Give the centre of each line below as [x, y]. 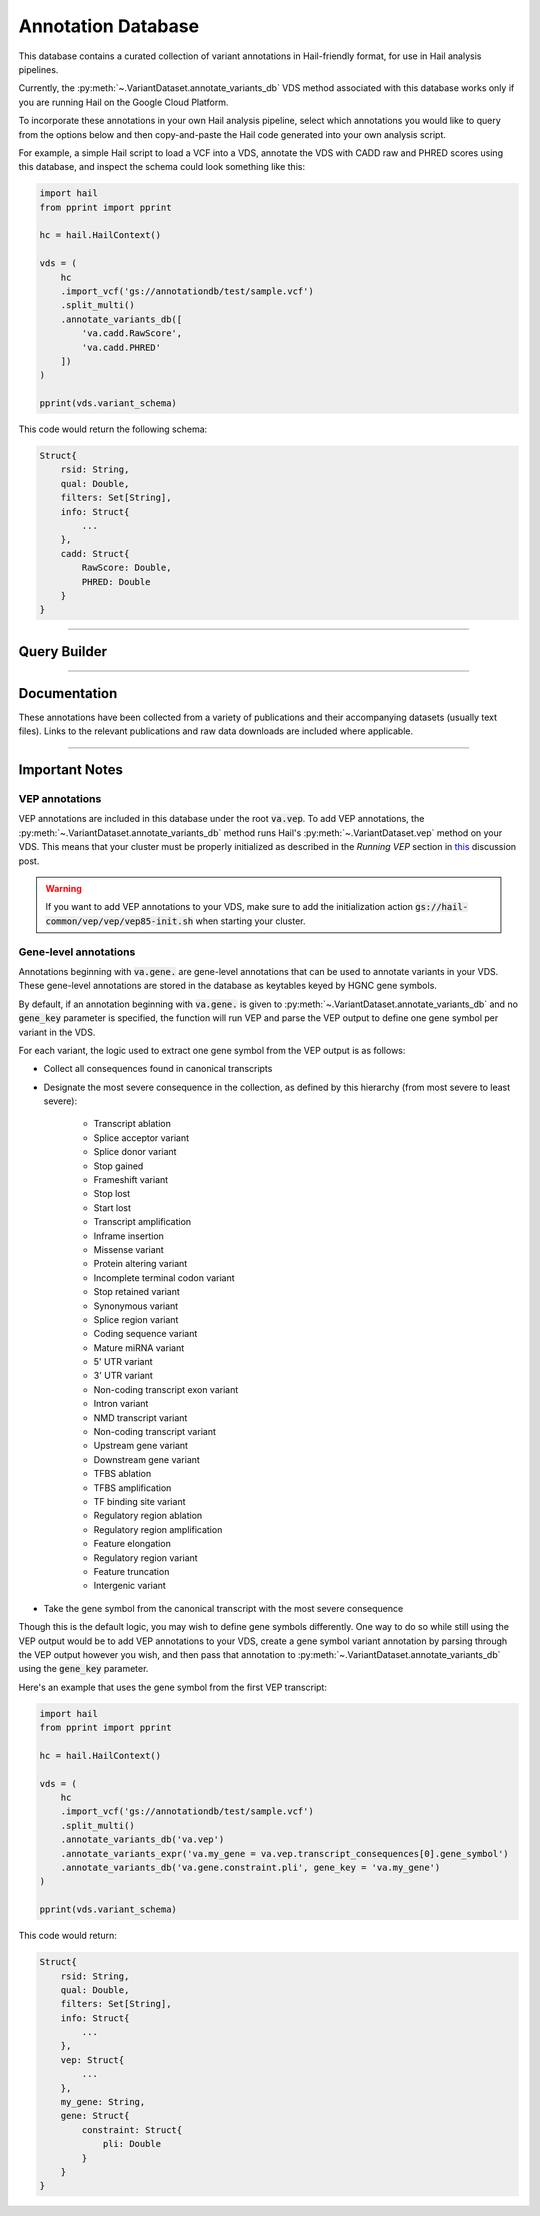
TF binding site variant [139, 1501]
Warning [63, 889]
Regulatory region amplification [158, 1529]
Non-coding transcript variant [155, 1432]
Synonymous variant [136, 1306]
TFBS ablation [122, 1474]
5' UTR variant [123, 1362]
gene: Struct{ [95, 2116]
